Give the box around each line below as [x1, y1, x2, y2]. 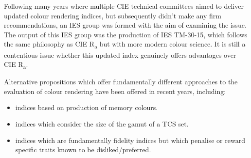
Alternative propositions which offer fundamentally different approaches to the [4, 77, 238, 87]
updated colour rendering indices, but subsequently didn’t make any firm [4, 10, 221, 20]
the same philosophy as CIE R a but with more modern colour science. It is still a [4, 39, 246, 50]
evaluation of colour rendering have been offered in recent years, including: [4, 86, 226, 96]
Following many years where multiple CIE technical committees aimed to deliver [4, 1, 244, 11]
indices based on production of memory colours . [15, 102, 158, 112]
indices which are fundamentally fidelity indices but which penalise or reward [15, 135, 245, 145]
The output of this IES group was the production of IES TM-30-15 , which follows [4, 29, 248, 39]
